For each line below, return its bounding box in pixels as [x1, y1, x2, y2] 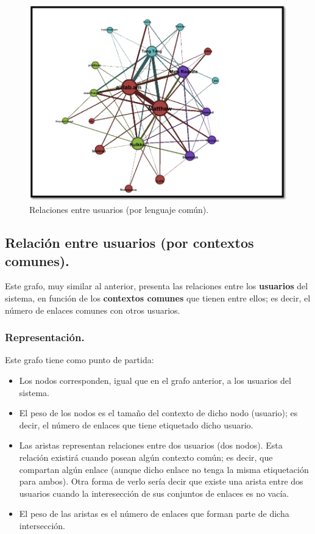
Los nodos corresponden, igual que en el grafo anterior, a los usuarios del [19, 374, 291, 387]
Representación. [5, 330, 85, 345]
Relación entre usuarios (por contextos [5, 233, 254, 252]
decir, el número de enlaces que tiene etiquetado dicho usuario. [19, 418, 253, 431]
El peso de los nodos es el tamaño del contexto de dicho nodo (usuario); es [19, 406, 298, 419]
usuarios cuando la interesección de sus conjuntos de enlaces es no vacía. [19, 486, 289, 499]
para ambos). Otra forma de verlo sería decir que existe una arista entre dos [19, 475, 303, 488]
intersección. [19, 519, 65, 532]
